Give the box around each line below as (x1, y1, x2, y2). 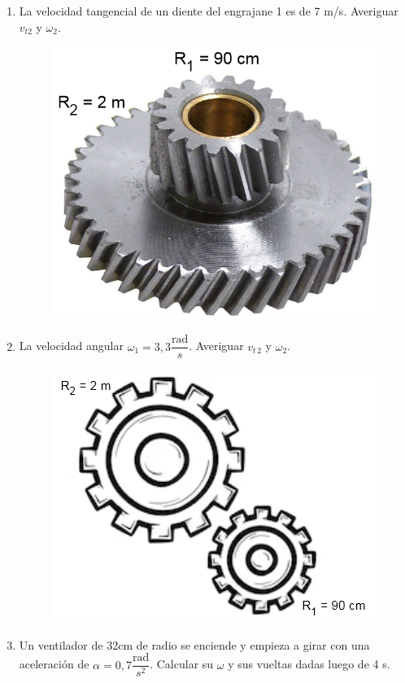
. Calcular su (150, 655, 214, 672)
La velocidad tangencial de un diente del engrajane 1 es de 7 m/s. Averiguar (19, 2, 398, 19)
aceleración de (19, 655, 89, 672)
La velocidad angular (19, 337, 124, 354)
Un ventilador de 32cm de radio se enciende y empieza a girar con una (19, 636, 370, 653)
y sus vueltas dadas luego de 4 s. (228, 655, 390, 672)
